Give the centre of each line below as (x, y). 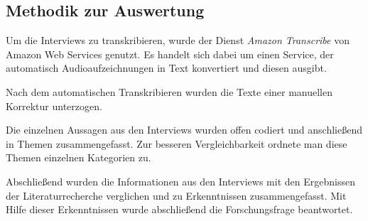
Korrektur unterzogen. (54, 106)
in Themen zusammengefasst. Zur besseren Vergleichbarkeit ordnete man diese (177, 143)
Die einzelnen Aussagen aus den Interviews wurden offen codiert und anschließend (184, 130)
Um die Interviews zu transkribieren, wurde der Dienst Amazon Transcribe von (178, 40)
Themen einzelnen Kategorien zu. (79, 157)
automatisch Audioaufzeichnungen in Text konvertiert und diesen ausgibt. (166, 68)
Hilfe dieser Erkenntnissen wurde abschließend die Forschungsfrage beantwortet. (179, 209)
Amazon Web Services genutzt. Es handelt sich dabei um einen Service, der (170, 54)
